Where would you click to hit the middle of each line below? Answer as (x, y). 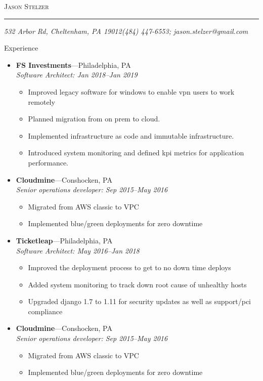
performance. (48, 162)
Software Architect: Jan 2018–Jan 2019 (77, 75)
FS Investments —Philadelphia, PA (73, 65)
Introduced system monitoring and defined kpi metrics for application (136, 153)
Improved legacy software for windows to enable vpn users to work (131, 91)
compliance (45, 311)
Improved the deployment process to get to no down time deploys (129, 267)
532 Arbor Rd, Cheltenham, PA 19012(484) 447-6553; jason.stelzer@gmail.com (126, 31)
